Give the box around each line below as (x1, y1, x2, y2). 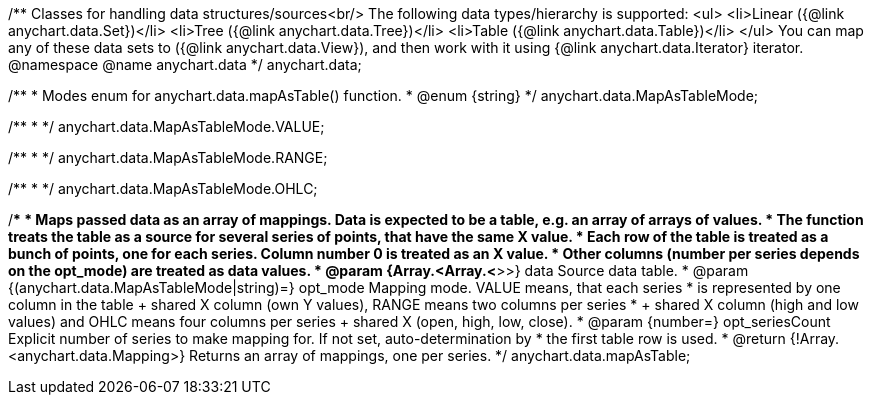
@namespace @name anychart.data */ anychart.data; (8, 56, 362, 73)
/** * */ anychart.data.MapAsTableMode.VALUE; (8, 118, 325, 135)
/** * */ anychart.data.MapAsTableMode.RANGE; (8, 149, 328, 166)
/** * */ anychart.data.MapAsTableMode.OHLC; (8, 180, 318, 197)
